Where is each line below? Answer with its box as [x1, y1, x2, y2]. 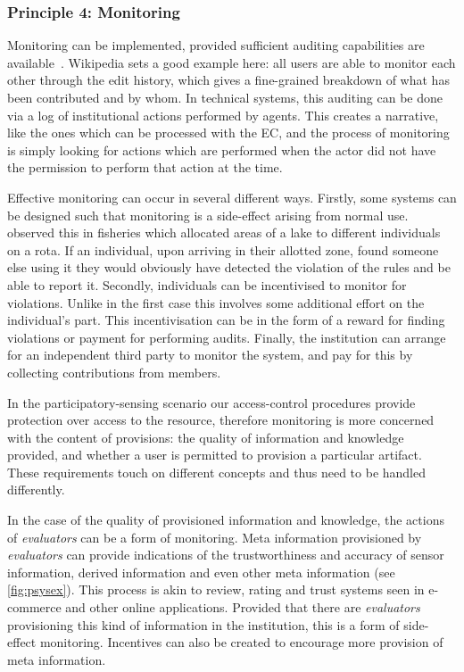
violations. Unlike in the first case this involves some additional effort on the [7, 293, 425, 311]
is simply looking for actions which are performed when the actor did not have [7, 140, 436, 159]
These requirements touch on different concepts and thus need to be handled [7, 462, 427, 481]
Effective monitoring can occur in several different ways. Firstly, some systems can [7, 187, 457, 206]
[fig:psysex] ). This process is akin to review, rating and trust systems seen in [7, 580, 425, 599]
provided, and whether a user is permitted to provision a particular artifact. [7, 445, 422, 464]
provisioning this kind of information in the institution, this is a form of [7, 615, 400, 634]
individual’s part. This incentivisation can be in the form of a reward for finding [7, 311, 445, 329]
